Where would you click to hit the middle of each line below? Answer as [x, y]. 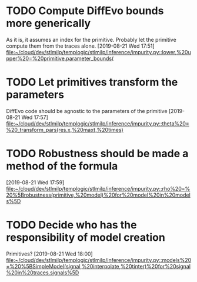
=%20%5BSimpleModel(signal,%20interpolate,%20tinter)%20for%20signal [98, 266]
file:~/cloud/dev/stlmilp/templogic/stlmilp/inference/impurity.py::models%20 [99, 260]
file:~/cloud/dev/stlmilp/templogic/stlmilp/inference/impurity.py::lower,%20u [98, 52]
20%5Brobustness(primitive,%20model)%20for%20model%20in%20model [98, 195]
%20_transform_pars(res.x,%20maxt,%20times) [65, 130]
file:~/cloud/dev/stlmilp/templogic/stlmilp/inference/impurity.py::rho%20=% [98, 188]
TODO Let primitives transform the [92, 82]
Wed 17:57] [35, 117]
